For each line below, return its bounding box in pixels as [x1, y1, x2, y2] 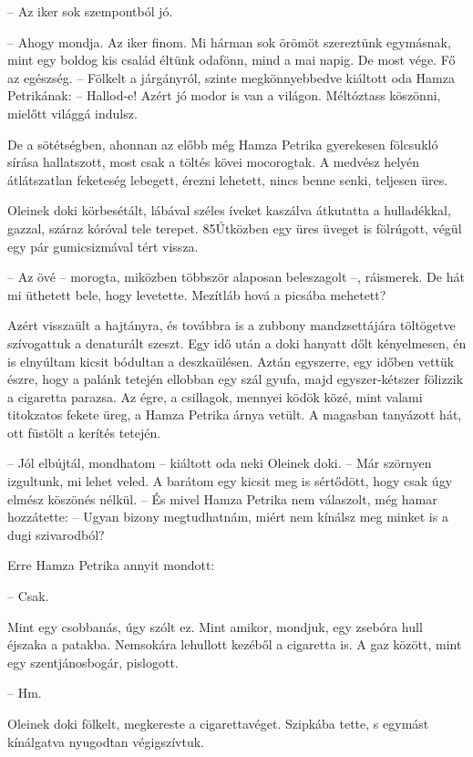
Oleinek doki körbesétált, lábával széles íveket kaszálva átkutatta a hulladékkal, [7, 201, 451, 220]
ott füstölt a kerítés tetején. [7, 422, 161, 441]
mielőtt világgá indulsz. [7, 103, 138, 122]
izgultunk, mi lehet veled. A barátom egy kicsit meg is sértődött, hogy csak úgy [7, 472, 453, 491]
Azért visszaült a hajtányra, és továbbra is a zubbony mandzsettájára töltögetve [7, 316, 456, 335]
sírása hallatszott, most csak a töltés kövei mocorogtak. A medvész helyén [7, 152, 420, 171]
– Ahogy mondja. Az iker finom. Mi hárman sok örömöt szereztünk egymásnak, [7, 32, 451, 51]
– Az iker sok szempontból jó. [7, 2, 173, 20]
